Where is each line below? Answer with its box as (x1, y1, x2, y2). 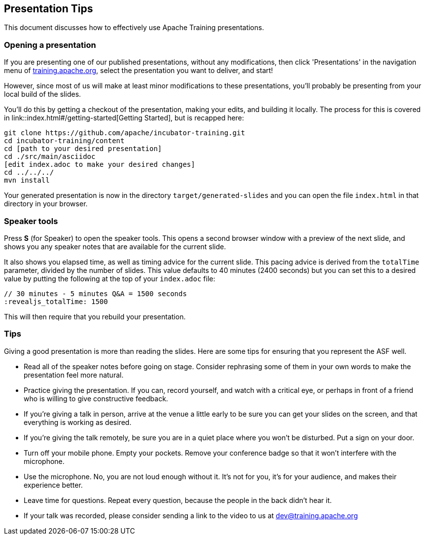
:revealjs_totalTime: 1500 (4, 297, 108, 306)
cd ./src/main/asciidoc (4, 153, 96, 161)
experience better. (24, 480, 83, 489)
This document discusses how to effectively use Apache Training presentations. (4, 23, 264, 32)
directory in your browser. (4, 199, 88, 208)
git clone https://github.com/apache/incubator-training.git (4, 129, 245, 137)
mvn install (4, 176, 50, 185)
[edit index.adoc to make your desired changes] (4, 160, 195, 169)
